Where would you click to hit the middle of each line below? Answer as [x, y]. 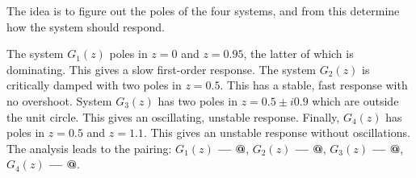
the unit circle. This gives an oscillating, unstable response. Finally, [173, 116]
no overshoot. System [59, 100]
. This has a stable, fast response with [314, 85]
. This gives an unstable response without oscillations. [277, 132]
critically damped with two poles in [94, 85]
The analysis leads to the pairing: [89, 148]
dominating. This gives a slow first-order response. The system [162, 69]
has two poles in [198, 100]
